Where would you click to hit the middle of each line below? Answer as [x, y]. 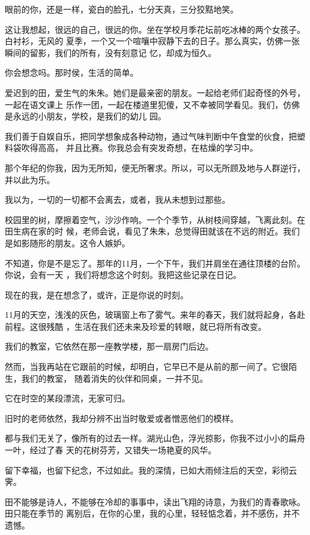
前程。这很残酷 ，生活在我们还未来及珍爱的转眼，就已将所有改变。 [136, 326]
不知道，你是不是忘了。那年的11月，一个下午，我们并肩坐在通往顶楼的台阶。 [155, 263]
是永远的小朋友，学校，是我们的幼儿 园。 [86, 116]
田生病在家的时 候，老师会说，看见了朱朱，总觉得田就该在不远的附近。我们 [152, 231]
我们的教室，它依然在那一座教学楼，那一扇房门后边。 [109, 346]
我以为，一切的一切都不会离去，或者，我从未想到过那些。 [117, 200]
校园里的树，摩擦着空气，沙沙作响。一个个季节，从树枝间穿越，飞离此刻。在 [155, 219]
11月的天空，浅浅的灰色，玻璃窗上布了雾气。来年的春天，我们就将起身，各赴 [155, 315]
